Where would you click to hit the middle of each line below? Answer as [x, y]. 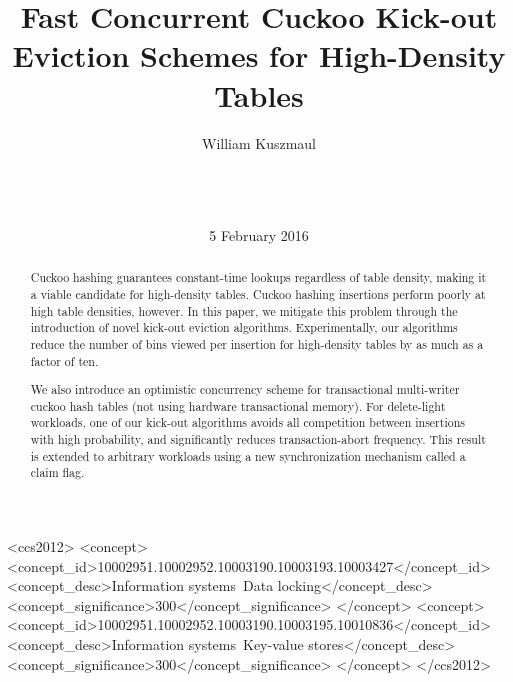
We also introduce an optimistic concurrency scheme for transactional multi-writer [245, 389]
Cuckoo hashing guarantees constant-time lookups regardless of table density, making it [258, 277]
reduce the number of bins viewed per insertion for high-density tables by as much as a [257, 343]
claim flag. [57, 472]
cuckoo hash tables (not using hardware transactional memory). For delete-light [238, 405]
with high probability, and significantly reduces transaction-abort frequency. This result [258, 439]
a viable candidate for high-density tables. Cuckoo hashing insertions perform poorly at [258, 293]
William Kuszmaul [259, 142]
